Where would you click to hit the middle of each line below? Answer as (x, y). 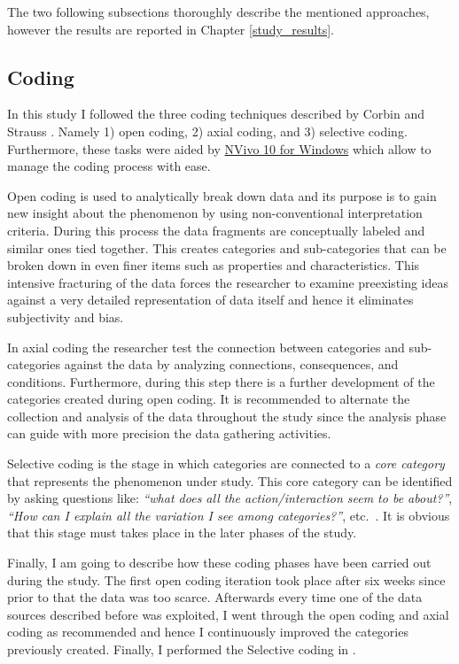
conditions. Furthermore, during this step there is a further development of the (221, 381)
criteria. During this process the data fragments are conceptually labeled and (216, 230)
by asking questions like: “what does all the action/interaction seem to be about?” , (230, 498)
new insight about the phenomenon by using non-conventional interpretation (215, 213)
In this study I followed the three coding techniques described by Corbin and (216, 114)
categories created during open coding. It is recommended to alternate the (209, 399)
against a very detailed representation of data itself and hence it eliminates (210, 300)
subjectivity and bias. (66, 317)
